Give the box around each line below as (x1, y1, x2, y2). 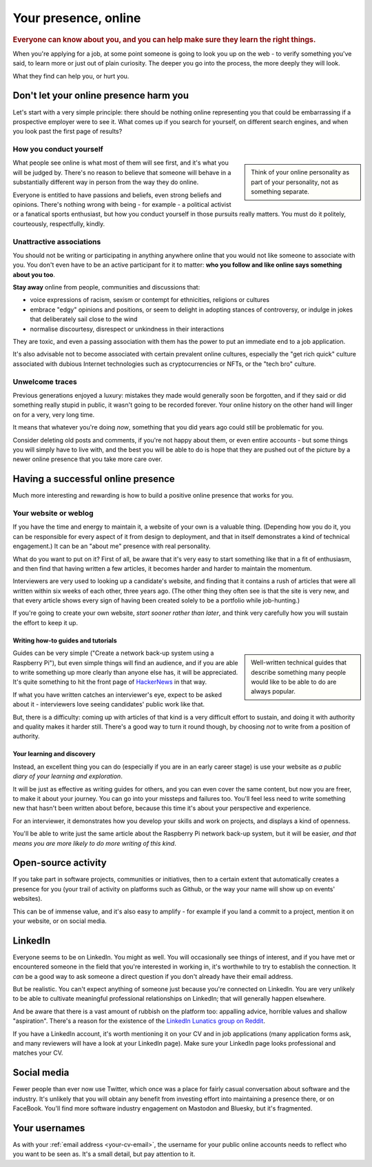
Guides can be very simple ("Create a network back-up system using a (12, 649, 214, 658)
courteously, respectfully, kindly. (12, 219, 105, 227)
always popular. (251, 687, 296, 696)
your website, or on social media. (12, 917, 107, 925)
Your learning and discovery (12, 750, 96, 758)
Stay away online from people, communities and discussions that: (12, 283, 200, 292)
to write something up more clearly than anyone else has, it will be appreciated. (12, 669, 238, 677)
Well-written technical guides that (251, 658, 347, 667)
